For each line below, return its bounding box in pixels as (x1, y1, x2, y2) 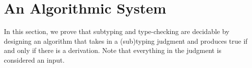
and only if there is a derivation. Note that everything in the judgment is (4, 45, 222, 55)
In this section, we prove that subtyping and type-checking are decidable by (4, 26, 230, 36)
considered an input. (4, 54, 65, 65)
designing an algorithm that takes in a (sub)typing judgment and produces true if (4, 35, 248, 46)
